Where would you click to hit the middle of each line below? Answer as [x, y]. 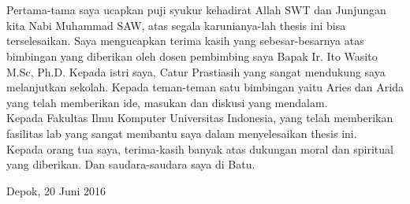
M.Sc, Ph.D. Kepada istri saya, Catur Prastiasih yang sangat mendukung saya [196, 71]
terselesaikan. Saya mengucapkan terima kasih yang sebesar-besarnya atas [185, 41]
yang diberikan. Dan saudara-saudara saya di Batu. [131, 164]
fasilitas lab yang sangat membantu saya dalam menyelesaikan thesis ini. [182, 133]
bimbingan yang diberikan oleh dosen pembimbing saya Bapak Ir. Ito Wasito [192, 56]
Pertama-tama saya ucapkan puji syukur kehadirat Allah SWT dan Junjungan [196, 10]
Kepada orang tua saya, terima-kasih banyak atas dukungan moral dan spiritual [200, 148]
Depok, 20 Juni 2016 [56, 190]
